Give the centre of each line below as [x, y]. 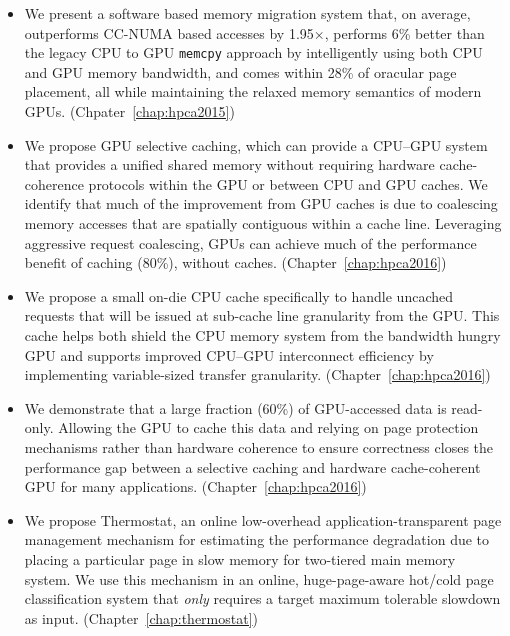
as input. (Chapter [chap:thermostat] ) [141, 617]
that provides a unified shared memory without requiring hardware [229, 164]
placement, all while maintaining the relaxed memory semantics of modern [253, 91]
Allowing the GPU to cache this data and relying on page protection [268, 427]
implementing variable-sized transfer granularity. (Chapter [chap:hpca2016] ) [257, 374]
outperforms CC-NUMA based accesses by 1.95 [169, 32]
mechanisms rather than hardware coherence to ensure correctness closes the [259, 446]
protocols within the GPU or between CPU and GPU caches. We [288, 183]
